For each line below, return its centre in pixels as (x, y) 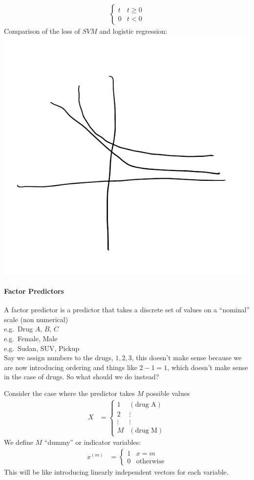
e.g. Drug (18, 329)
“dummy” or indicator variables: (93, 442)
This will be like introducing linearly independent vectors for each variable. (116, 471)
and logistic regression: (133, 31)
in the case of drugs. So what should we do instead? (82, 377)
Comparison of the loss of (42, 31)
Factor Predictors (34, 291)
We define (19, 442)
